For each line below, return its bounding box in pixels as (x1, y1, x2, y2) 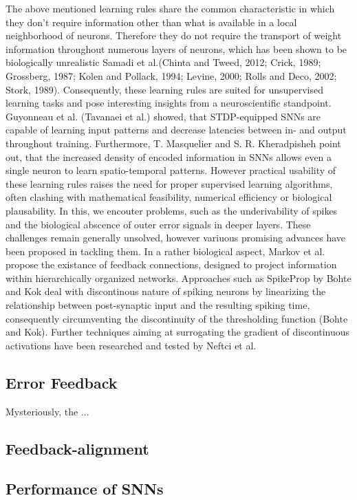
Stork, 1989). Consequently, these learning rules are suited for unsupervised (6, 82, 323, 96)
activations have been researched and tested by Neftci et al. (6, 338, 257, 352)
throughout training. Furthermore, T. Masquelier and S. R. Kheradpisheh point (6, 135, 341, 150)
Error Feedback (6, 371, 118, 393)
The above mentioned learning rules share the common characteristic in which (6, 1, 335, 15)
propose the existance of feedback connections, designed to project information (6, 257, 337, 272)
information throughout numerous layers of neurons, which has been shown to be (6, 41, 347, 56)
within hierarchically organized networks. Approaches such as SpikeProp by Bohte (6, 270, 351, 285)
